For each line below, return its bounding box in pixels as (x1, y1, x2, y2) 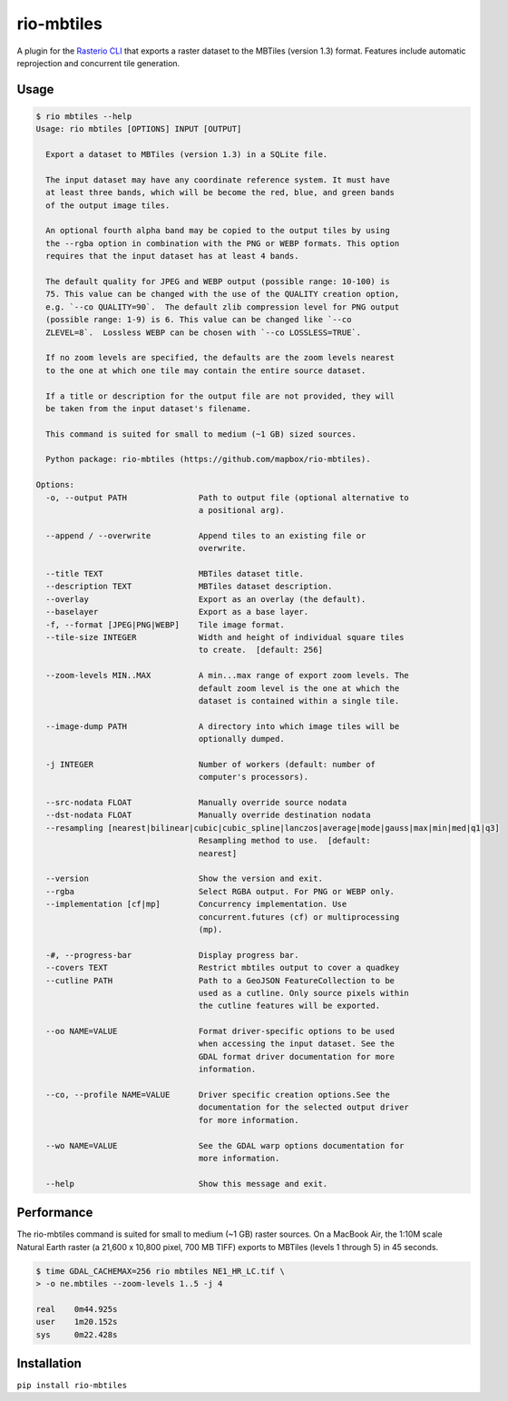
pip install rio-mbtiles (16, 1380, 127, 1391)
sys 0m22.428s (35, 1329, 118, 1339)
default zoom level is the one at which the (198, 683, 400, 694)
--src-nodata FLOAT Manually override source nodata (45, 797, 347, 808)
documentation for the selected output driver (198, 1102, 410, 1112)
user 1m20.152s (35, 1317, 118, 1327)
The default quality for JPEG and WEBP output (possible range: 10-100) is (45, 277, 390, 287)
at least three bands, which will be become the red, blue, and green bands (45, 187, 395, 198)
